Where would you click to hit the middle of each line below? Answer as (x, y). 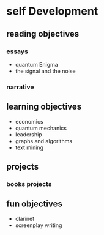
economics (29, 121)
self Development (52, 11)
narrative (20, 87)
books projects (29, 184)
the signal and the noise (45, 71)
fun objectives (35, 204)
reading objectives (43, 34)
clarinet (25, 218)
